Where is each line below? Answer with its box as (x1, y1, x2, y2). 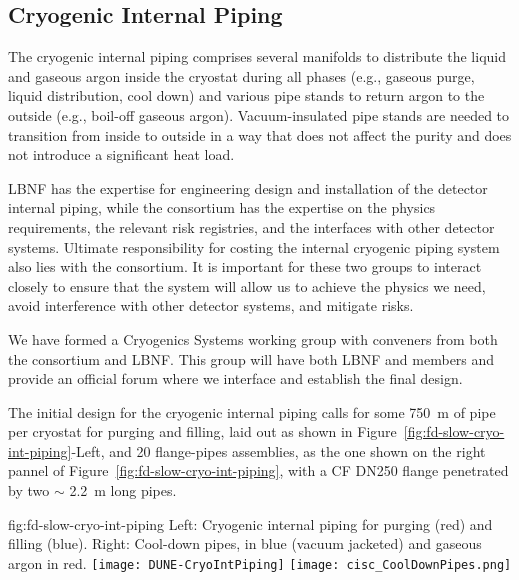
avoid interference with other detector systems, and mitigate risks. (8, 295, 414, 316)
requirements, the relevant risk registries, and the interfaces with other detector (8, 216, 495, 237)
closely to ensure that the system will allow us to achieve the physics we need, (8, 275, 486, 296)
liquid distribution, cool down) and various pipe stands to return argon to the (8, 85, 485, 106)
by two (8, 480, 50, 501)
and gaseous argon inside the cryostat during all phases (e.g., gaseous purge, (8, 65, 475, 86)
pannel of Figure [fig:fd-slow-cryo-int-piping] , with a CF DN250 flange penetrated (8, 460, 509, 481)
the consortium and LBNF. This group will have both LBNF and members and (8, 348, 495, 369)
